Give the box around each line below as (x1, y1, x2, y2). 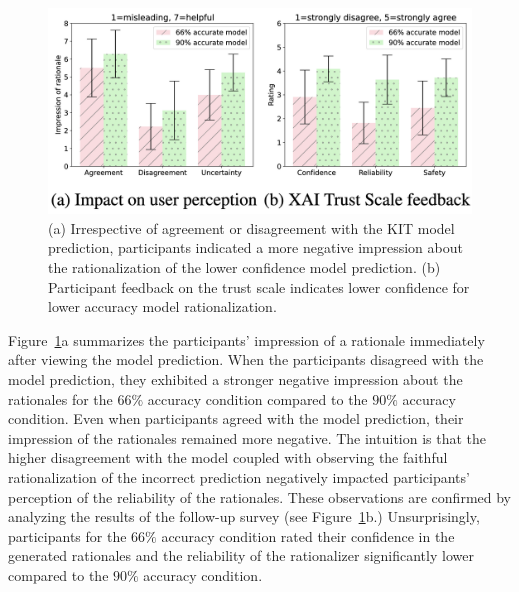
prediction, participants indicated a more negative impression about (48, 237, 463, 258)
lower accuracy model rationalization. (48, 296, 277, 317)
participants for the (8, 525, 127, 546)
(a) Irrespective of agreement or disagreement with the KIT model (48, 217, 455, 238)
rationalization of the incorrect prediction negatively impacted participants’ (8, 466, 470, 487)
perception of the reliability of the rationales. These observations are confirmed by (8, 486, 511, 507)
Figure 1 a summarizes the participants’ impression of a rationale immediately (8, 329, 485, 350)
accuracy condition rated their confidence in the (161, 525, 455, 546)
